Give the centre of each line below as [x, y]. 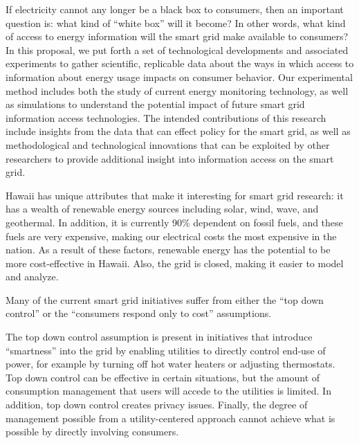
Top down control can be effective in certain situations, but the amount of [163, 377]
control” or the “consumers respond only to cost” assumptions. [139, 313]
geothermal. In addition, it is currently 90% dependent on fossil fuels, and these [174, 222]
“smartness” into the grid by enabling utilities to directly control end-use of [166, 350]
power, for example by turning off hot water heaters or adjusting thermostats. [171, 364]
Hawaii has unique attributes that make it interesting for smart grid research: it [175, 195]
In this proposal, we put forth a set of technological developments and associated [177, 49]
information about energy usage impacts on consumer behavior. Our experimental [179, 76]
